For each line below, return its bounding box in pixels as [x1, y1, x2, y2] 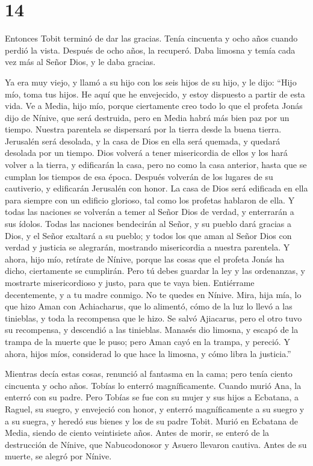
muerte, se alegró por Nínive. [5, 450, 112, 462]
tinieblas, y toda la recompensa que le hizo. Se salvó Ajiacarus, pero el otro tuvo [5, 311, 302, 324]
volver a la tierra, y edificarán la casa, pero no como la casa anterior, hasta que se [5, 158, 307, 171]
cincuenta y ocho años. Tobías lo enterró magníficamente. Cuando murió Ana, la [5, 379, 302, 391]
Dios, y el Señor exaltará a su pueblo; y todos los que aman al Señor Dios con [5, 229, 292, 241]
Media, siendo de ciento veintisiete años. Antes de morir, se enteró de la [5, 426, 270, 439]
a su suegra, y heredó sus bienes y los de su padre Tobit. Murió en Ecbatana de [5, 414, 298, 427]
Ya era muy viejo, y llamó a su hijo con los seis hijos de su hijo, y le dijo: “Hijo [5, 75, 297, 88]
